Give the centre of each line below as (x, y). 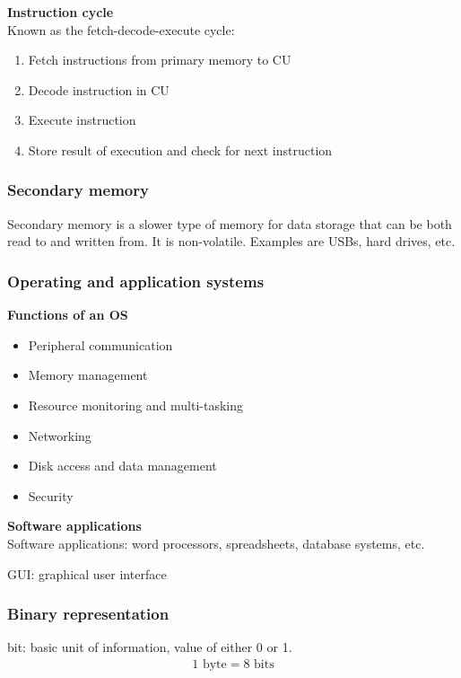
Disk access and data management (122, 466)
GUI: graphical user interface (87, 573)
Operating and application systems (136, 281)
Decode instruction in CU (99, 89)
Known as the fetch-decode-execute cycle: (121, 29)
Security (51, 495)
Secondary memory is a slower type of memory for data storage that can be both (230, 223)
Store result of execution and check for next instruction (180, 150)
